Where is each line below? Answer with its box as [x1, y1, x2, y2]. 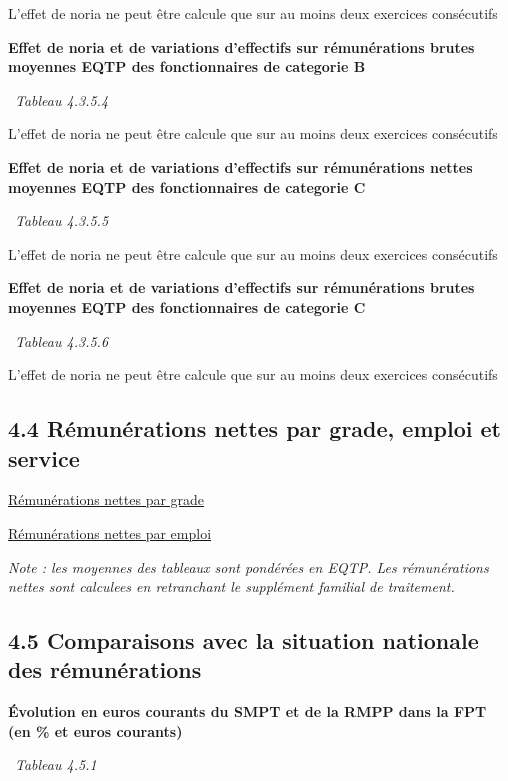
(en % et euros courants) [8, 720, 183, 741]
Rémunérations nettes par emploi [8, 522, 212, 543]
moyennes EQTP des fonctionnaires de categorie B [8, 56, 366, 77]
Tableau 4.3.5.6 [15, 330, 109, 351]
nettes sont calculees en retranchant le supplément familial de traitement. [8, 576, 455, 597]
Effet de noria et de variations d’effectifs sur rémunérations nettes [8, 156, 473, 177]
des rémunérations [8, 654, 202, 685]
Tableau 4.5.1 [15, 754, 97, 775]
